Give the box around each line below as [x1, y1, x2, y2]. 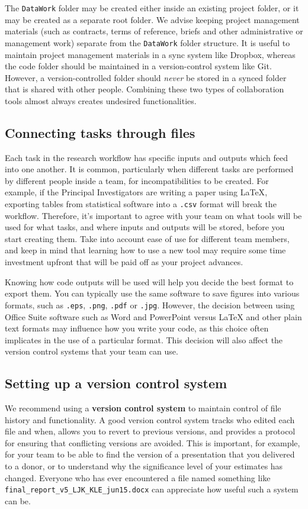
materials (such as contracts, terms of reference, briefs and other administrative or [5, 25, 303, 37]
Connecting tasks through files [5, 123, 195, 141]
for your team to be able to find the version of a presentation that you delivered [5, 448, 295, 460]
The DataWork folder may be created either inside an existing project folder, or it [5, 2, 299, 14]
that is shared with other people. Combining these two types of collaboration [5, 83, 284, 95]
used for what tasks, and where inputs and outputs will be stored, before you [5, 221, 285, 233]
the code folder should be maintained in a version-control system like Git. [5, 60, 272, 72]
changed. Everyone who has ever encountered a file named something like [5, 471, 271, 484]
